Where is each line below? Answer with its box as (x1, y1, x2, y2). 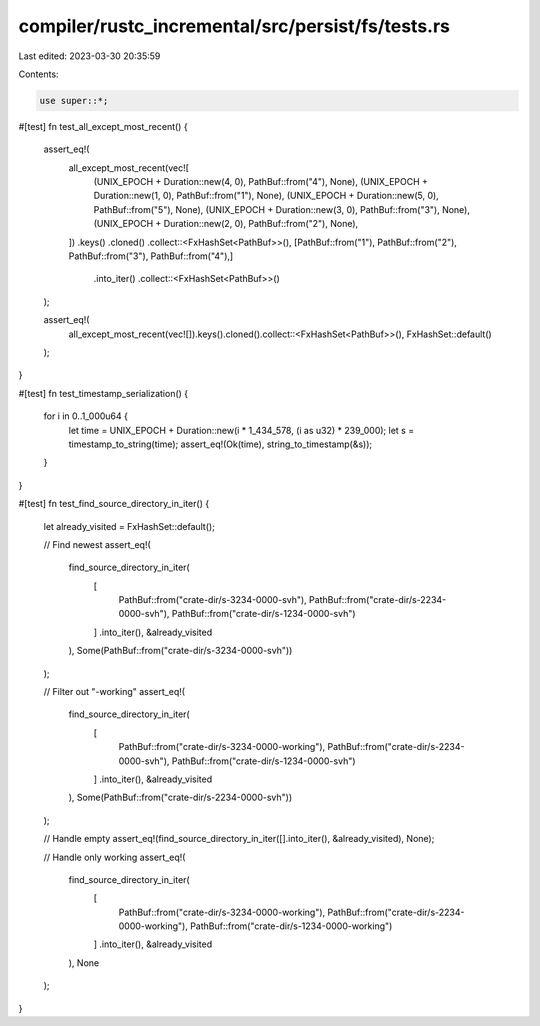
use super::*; (39, 95, 109, 106)
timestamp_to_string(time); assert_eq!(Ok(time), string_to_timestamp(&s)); (68, 438, 373, 450)
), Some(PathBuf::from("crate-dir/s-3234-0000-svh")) (68, 645, 293, 657)
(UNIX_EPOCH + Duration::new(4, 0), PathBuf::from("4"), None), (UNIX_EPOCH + (93, 176, 429, 188)
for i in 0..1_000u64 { (43, 410, 129, 422)
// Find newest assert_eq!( (43, 538, 152, 550)
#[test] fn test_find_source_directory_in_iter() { (18, 498, 210, 510)
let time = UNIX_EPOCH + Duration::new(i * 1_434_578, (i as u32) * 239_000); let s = (68, 424, 415, 436)
